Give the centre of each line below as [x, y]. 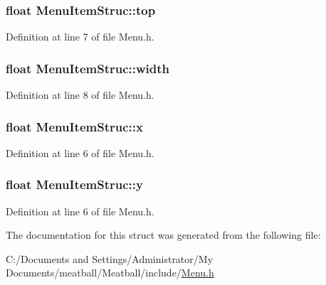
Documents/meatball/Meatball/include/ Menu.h [110, 273]
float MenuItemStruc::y [74, 184]
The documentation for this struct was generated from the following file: [163, 235]
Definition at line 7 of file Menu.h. [80, 37]
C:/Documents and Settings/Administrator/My [110, 258]
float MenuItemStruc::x [74, 126]
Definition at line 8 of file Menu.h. [80, 95]
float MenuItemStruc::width [88, 68]
